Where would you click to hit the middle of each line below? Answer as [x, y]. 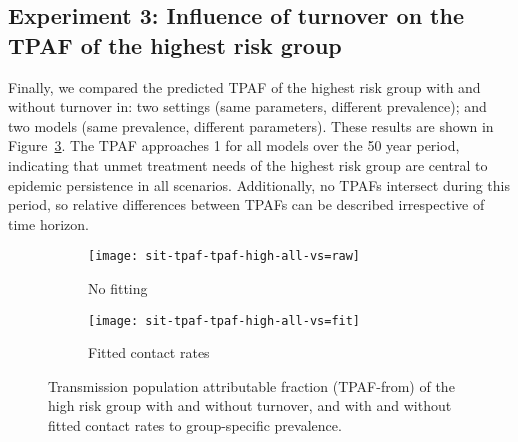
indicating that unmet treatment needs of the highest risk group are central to [248, 164]
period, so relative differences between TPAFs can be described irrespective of [246, 204]
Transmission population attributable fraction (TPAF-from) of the [251, 385]
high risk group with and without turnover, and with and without [250, 405]
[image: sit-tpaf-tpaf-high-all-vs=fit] [224, 320]
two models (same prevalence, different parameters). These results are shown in [251, 125]
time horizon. [48, 223]
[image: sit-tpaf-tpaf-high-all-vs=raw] [224, 256]
